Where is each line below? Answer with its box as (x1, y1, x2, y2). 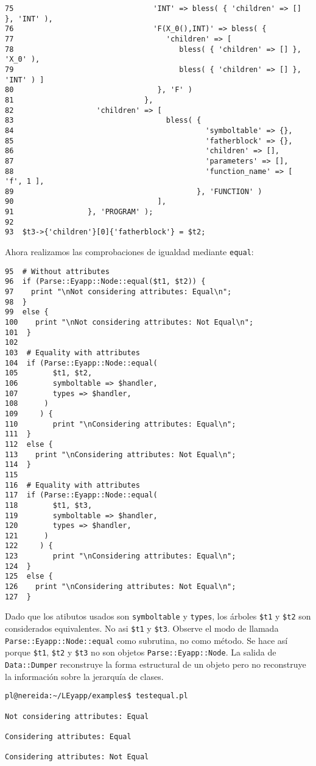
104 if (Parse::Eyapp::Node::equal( (5, 358, 158, 367)
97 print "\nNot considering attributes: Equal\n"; (5, 287, 232, 297)
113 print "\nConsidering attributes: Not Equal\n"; (5, 450, 236, 459)
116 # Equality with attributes (5, 480, 140, 490)
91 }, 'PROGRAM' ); (5, 208, 153, 217)
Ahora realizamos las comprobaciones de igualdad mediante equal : (5, 245, 254, 258)
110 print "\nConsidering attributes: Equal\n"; (5, 419, 236, 428)
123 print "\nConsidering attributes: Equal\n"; (5, 552, 236, 561)
